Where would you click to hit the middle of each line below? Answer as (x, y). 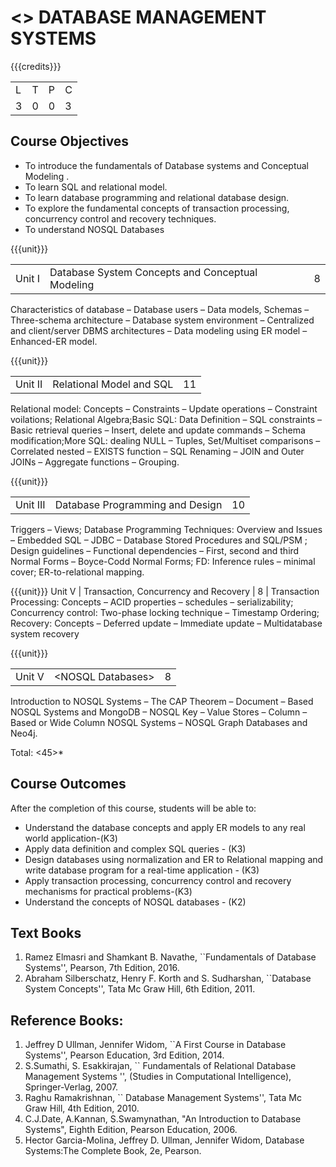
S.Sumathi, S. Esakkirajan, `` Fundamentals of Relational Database (160, 1066)
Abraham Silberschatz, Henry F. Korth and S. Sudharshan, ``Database (168, 978)
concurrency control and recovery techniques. (120, 218)
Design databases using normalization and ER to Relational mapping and (174, 859)
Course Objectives (70, 141)
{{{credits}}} (36, 66)
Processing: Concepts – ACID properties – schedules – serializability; (152, 602)
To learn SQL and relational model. (96, 187)
